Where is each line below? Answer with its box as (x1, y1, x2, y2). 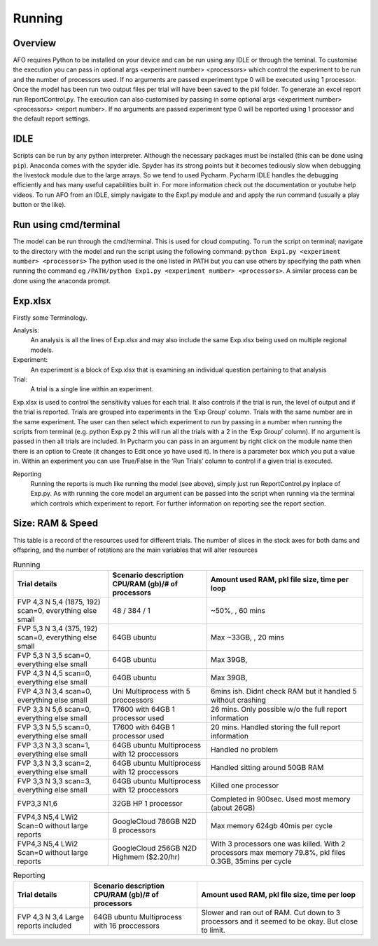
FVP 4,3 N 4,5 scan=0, (17, 668, 92, 678)
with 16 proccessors (93, 921, 160, 931)
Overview (13, 37, 57, 49)
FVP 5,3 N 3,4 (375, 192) (17, 623, 98, 633)
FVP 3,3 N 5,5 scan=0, (17, 722, 92, 732)
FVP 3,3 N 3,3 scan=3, (17, 776, 92, 785)
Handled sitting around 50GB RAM (210, 762, 324, 772)
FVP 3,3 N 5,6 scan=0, (17, 704, 92, 714)
